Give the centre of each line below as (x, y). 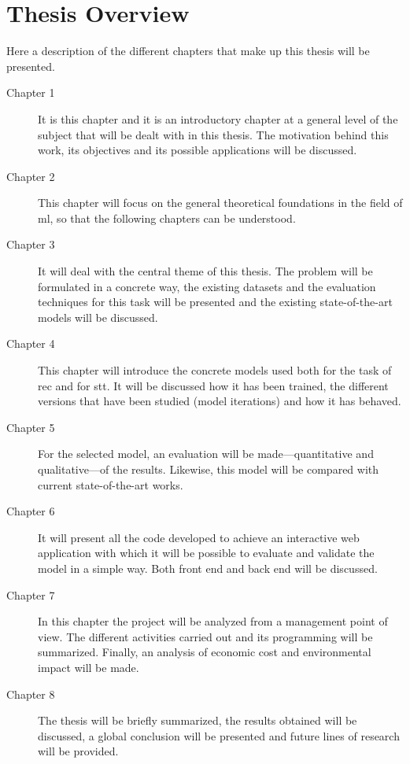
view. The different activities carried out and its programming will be (205, 636)
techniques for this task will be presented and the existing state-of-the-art (215, 302)
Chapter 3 (31, 244)
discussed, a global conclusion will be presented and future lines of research (219, 735)
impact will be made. (89, 667)
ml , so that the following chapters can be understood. (167, 218)
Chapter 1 (31, 92)
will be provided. (78, 751)
